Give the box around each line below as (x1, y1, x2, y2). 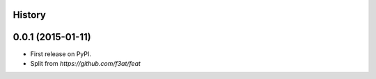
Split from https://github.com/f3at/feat (30, 59, 141, 67)
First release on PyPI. (30, 49, 92, 58)
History (13, 9, 47, 21)
